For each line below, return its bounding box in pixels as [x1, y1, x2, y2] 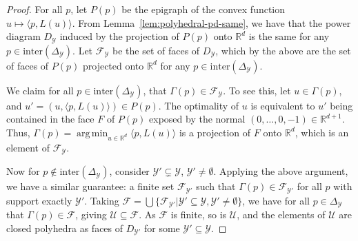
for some [143, 220, 180, 235]
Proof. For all [6, 2, 63, 16]
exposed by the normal [149, 112, 246, 126]
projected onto [82, 58, 144, 72]
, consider [109, 164, 150, 178]
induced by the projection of [59, 29, 179, 43]
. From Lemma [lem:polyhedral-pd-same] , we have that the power [72, 15, 351, 30]
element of [6, 140, 50, 154]
